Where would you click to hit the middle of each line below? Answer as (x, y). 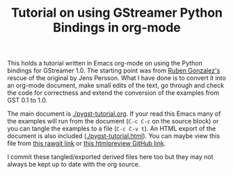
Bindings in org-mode (117, 28)
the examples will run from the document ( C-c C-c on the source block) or (113, 121)
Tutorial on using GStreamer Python (117, 13)
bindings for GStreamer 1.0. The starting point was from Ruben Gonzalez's (114, 70)
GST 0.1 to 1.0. (27, 100)
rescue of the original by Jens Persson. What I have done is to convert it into (116, 78)
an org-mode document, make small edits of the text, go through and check (116, 86)
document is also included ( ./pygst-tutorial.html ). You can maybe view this (114, 136)
